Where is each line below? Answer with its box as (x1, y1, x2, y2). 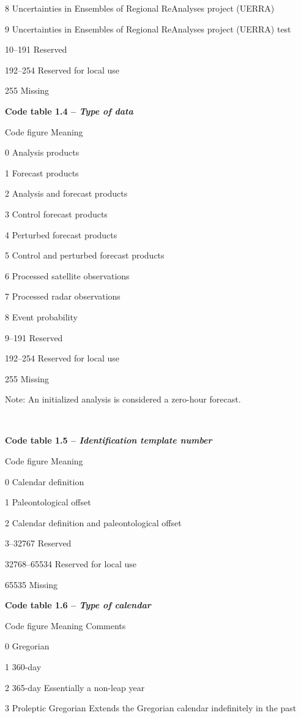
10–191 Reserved (5, 43, 67, 56)
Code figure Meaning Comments (5, 619, 126, 632)
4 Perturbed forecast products (5, 228, 117, 241)
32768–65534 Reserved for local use (5, 557, 137, 570)
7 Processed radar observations (5, 290, 121, 303)
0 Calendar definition (5, 475, 84, 488)
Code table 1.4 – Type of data (5, 104, 133, 117)
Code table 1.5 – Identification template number (5, 434, 212, 447)
